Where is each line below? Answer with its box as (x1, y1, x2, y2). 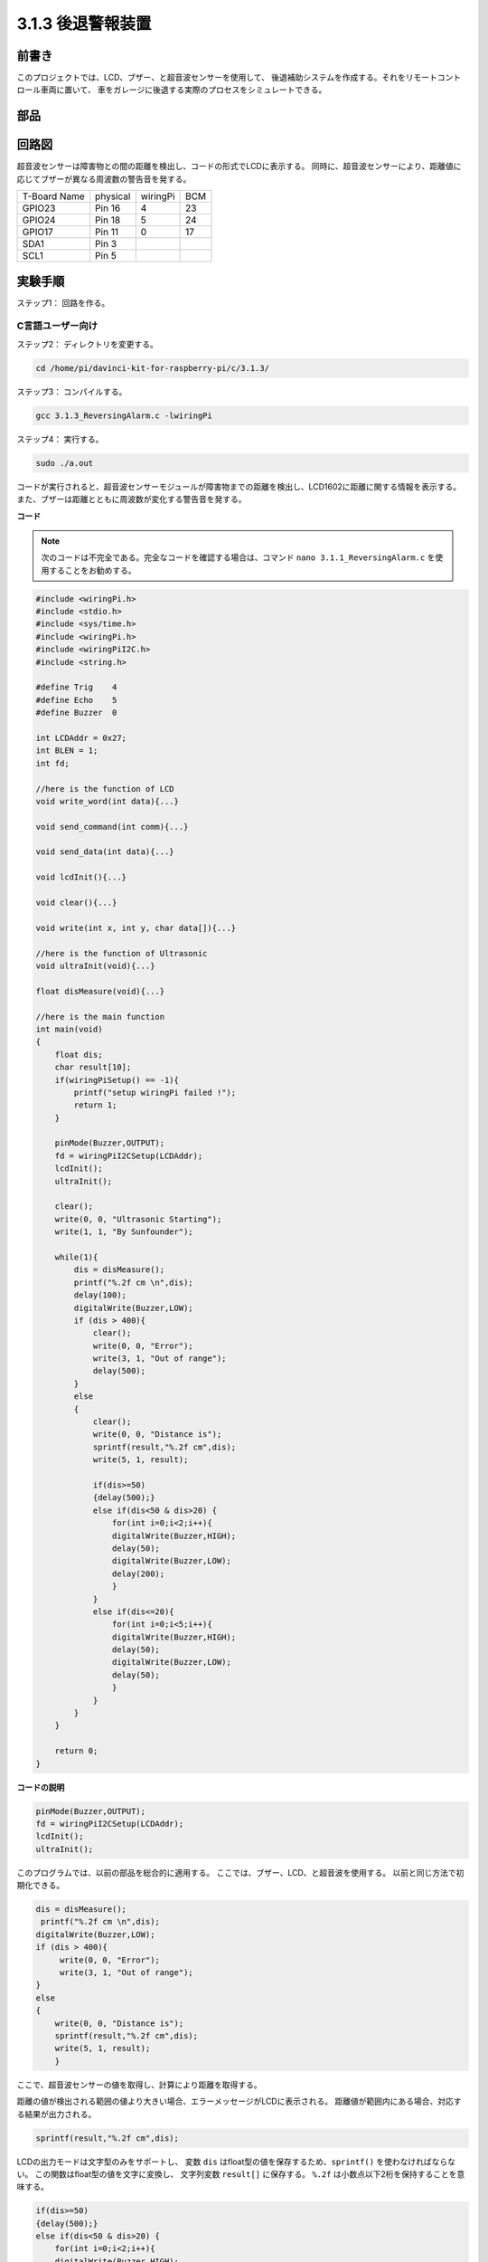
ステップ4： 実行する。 (16, 433, 104, 444)
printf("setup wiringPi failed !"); (73, 1087, 237, 1098)
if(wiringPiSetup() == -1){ (54, 1075, 180, 1085)
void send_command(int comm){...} (35, 822, 189, 832)
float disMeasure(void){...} (35, 986, 165, 996)
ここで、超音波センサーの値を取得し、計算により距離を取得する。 (16, 2079, 262, 2090)
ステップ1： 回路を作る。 (16, 297, 110, 308)
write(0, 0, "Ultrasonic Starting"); (54, 1213, 222, 1224)
